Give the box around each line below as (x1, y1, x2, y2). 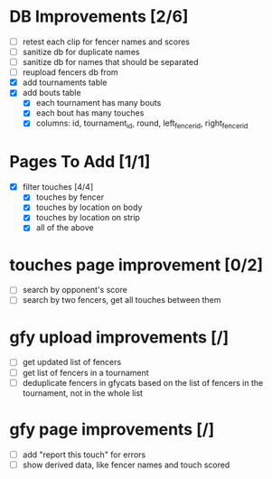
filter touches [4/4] (22, 182, 93, 193)
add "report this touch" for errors (22, 449, 146, 460)
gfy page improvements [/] (9, 418, 215, 439)
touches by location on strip (35, 212, 140, 223)
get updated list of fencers (22, 357, 122, 368)
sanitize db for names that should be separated (22, 57, 199, 68)
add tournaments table (22, 77, 108, 88)
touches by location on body (35, 202, 143, 213)
